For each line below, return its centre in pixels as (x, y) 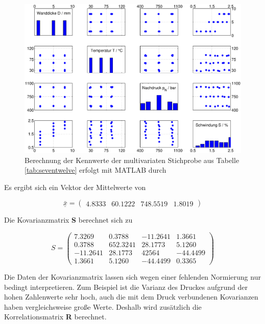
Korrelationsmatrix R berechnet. (55, 317)
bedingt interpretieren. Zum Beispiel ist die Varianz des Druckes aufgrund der (126, 287)
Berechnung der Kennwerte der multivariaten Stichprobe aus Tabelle (132, 160)
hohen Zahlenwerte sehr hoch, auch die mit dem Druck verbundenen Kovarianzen (131, 297)
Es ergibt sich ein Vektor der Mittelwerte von (75, 187)
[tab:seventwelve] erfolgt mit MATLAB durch (95, 170)
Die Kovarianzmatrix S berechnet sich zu (68, 220)
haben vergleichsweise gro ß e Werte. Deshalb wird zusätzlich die (103, 306)
